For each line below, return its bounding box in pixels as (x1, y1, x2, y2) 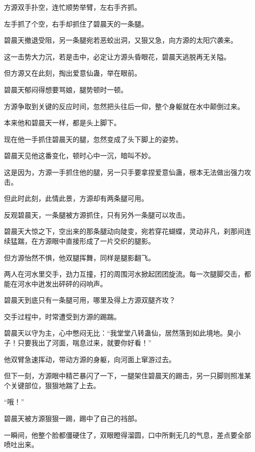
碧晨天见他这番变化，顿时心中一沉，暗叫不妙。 (4, 150, 155, 161)
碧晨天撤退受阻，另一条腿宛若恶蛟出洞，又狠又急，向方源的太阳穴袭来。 (4, 35, 237, 45)
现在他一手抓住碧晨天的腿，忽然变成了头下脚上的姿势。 (4, 134, 182, 144)
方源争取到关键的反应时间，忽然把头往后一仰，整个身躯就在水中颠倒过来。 (4, 101, 244, 111)
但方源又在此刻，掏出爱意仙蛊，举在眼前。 (4, 68, 141, 78)
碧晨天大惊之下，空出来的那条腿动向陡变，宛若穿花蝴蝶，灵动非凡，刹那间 (4, 226, 244, 236)
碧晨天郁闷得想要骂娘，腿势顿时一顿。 (4, 84, 127, 94)
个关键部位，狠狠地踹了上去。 (4, 380, 100, 390)
